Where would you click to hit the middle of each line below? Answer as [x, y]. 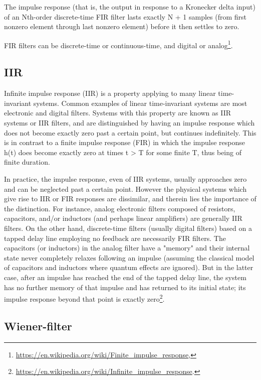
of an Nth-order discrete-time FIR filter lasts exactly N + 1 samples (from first [125, 16]
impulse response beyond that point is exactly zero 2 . [84, 298]
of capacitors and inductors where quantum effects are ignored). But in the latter [129, 267]
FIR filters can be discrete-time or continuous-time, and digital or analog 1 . [118, 44]
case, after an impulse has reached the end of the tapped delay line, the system [125, 277]
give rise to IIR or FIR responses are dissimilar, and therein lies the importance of [130, 199]
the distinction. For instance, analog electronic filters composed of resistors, [120, 208]
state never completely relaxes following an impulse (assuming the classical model [129, 257]
